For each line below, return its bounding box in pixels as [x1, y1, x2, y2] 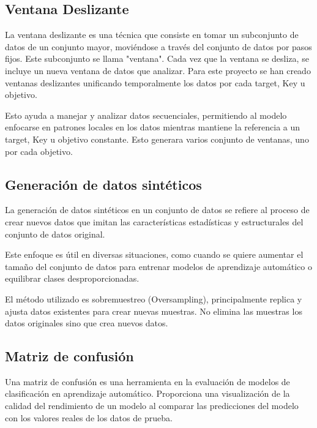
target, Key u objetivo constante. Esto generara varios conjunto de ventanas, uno [5, 132, 309, 145]
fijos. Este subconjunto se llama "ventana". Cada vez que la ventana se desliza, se [5, 52, 309, 65]
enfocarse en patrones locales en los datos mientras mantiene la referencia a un [5, 121, 300, 133]
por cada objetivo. [5, 145, 73, 157]
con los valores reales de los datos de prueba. [5, 411, 173, 424]
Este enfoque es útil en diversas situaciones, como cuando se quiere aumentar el [5, 248, 304, 261]
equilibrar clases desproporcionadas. [5, 272, 140, 285]
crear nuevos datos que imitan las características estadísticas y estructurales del [5, 215, 304, 228]
